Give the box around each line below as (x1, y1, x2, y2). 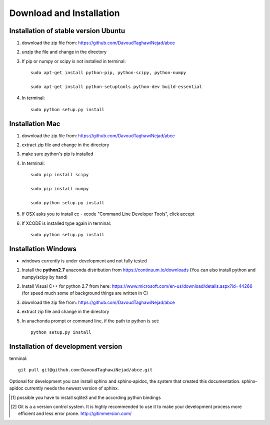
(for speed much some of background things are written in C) (21, 290, 148, 296)
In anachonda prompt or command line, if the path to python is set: (21, 318, 159, 324)
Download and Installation (9, 8, 120, 19)
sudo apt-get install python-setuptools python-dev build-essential (30, 84, 202, 90)
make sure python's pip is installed (21, 151, 93, 157)
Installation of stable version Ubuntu (9, 27, 125, 35)
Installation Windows (9, 244, 77, 253)
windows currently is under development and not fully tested (21, 258, 147, 264)
